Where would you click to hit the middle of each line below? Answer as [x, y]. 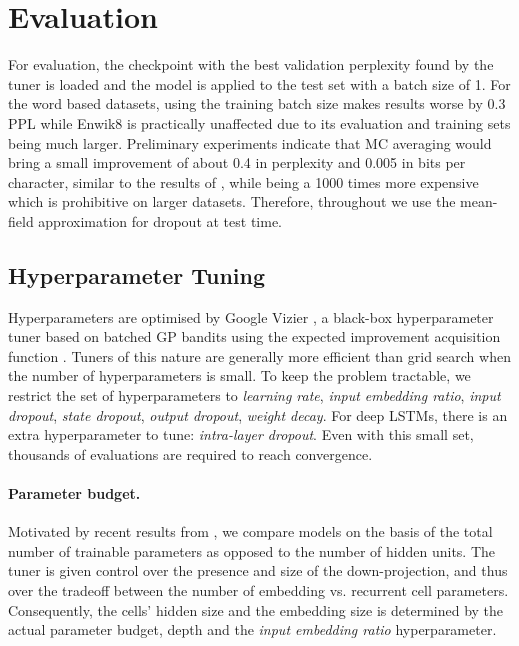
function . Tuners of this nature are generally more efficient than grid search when [259, 355]
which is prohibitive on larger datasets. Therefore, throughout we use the [232, 201]
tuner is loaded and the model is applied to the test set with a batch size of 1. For [259, 83]
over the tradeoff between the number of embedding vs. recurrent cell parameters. [258, 590]
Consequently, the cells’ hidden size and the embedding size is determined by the [256, 609]
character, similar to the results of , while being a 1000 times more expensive [243, 181]
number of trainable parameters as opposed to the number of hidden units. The [252, 550]
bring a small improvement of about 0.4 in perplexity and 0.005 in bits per [237, 162]
